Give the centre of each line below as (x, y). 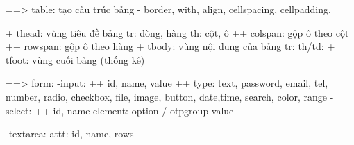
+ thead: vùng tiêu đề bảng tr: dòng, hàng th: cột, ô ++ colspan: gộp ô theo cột (177, 32)
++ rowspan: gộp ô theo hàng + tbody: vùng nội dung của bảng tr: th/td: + (170, 46)
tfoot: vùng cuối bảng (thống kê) (75, 59)
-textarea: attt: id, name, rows (70, 134)
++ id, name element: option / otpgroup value (134, 110)
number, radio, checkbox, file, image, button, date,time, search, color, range (167, 96)
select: (19, 110)
